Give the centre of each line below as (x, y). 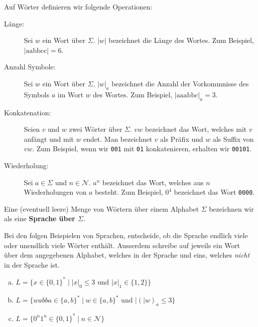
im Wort (70, 94)
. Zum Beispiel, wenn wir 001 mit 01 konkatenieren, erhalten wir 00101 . (142, 149)
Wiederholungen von (55, 192)
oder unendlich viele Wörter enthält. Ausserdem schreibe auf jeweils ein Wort (122, 245)
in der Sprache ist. (32, 264)
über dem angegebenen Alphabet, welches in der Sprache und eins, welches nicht (127, 255)
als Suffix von (233, 139)
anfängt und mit (49, 139)
